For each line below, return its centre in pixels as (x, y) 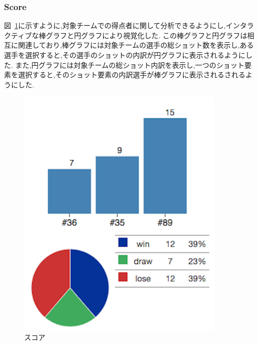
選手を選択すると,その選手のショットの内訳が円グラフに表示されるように (125, 55)
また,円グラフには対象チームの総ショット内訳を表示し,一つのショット (130, 65)
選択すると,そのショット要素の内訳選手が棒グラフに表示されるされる (132, 75)
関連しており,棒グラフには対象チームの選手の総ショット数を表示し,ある (136, 45)
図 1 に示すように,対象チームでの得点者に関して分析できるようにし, (115, 25)
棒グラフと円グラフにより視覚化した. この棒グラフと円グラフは (143, 35)
